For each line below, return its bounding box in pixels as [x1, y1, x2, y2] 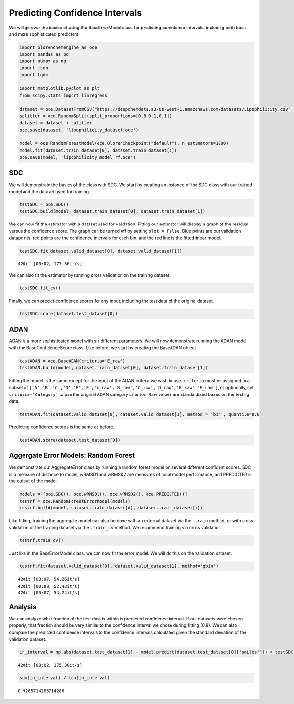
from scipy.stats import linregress [19, 92, 108, 98]
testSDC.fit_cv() [19, 285, 61, 291]
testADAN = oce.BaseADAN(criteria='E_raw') [19, 358, 126, 364]
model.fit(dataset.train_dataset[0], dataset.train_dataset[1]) [19, 147, 177, 153]
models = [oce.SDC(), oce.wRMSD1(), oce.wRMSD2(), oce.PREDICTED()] [19, 491, 188, 497]
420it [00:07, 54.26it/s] [18, 576, 80, 582]
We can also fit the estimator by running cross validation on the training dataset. [9, 272, 171, 278]
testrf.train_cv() [19, 538, 64, 543]
